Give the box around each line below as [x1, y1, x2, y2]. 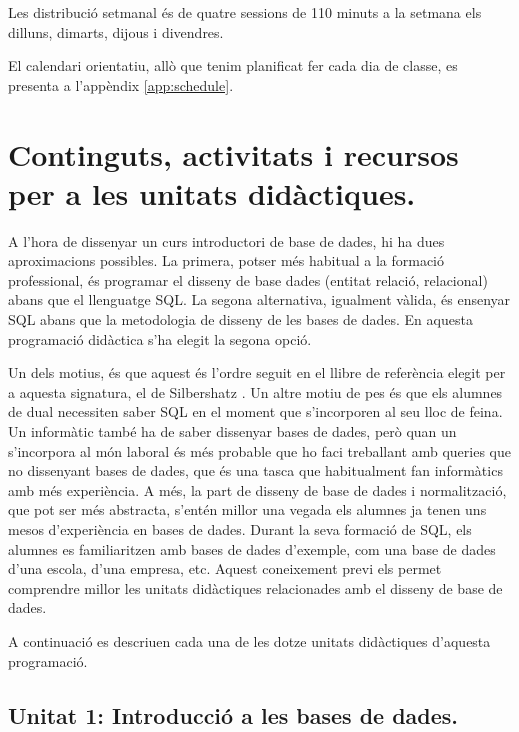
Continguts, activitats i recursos [8, 133, 459, 174]
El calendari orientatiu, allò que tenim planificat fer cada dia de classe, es [8, 55, 458, 76]
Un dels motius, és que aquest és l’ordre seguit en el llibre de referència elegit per [8, 362, 506, 383]
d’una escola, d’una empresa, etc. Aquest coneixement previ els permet [8, 558, 442, 579]
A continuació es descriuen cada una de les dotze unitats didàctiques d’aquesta [8, 630, 491, 651]
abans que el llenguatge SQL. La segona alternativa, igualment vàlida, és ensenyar [8, 289, 511, 310]
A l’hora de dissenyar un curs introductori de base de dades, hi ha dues [8, 230, 445, 251]
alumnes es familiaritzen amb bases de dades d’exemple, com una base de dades [8, 538, 496, 559]
